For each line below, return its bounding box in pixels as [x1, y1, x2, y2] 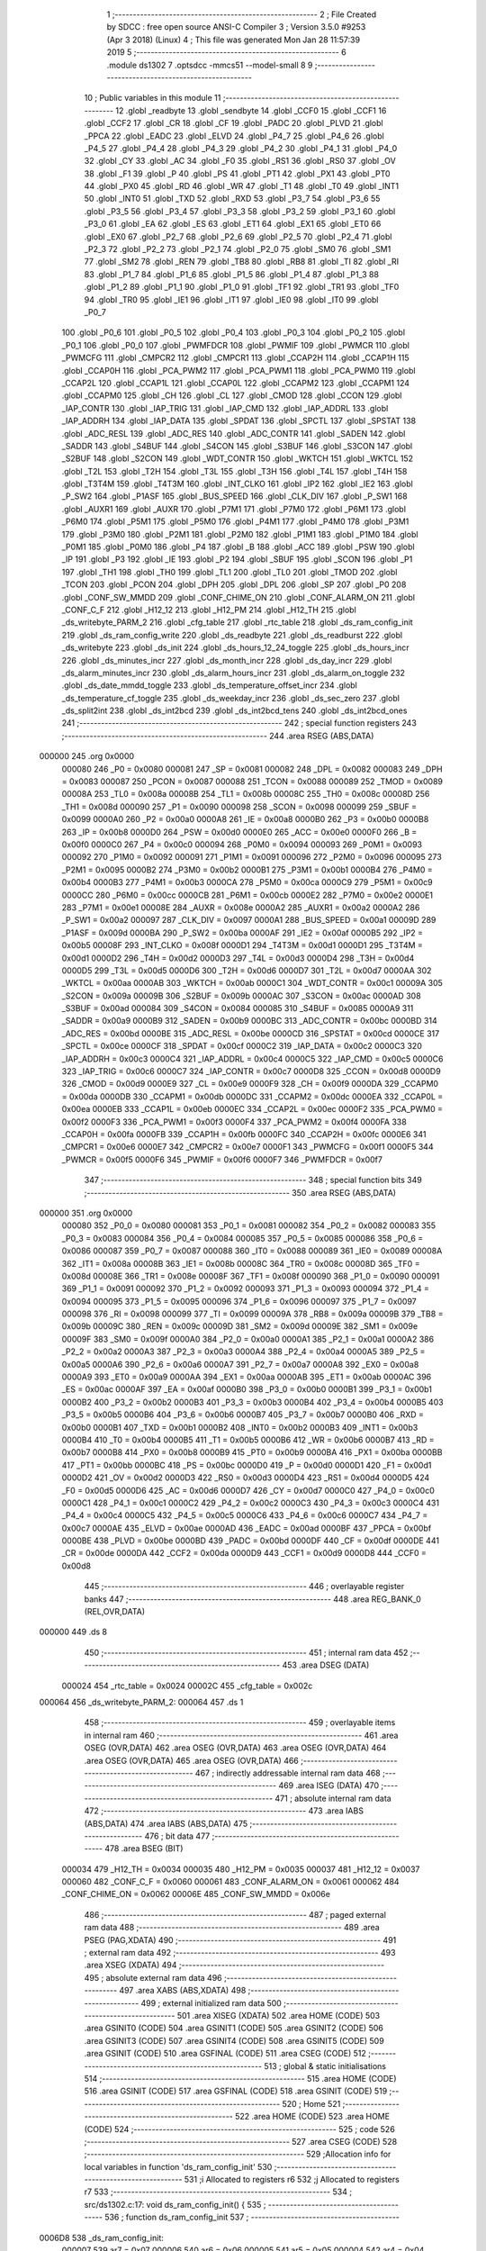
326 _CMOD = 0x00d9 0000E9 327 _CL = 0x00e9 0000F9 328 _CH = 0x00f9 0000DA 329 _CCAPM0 [61, 1079, 439, 1089]
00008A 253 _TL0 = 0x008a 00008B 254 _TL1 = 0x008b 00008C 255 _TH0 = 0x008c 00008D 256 [61, 789, 430, 800]
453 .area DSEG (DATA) [282, 1659, 370, 1670]
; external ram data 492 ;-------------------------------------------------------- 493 [84, 1948, 396, 1958]
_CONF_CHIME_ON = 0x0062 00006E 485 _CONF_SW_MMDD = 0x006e [61, 1889, 330, 1900]
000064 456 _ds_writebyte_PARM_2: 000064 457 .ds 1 [39, 1697, 244, 1707]
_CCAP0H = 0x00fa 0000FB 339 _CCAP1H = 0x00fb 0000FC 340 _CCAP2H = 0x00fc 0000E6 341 [61, 1128, 427, 1139]
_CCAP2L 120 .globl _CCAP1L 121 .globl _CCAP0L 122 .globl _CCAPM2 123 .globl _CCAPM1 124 [61, 377, 409, 388]
